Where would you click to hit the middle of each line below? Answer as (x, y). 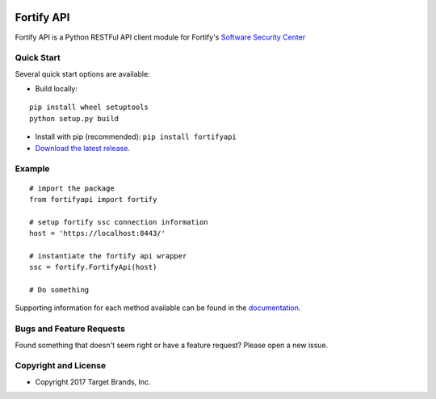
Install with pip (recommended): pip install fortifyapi (136, 136)
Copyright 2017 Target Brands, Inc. (93, 382)
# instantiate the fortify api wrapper (108, 256)
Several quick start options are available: (82, 73)
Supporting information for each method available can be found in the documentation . (158, 308)
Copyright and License (61, 366)
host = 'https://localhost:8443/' (97, 233)
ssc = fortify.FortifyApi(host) (93, 267)
